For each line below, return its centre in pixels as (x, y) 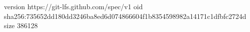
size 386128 (21, 25)
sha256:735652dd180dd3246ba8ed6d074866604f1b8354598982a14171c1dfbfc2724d (125, 16)
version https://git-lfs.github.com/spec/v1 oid (73, 6)
